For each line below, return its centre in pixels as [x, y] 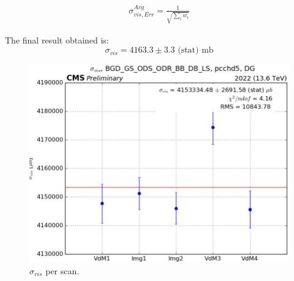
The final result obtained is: [57, 39]
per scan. [62, 270]
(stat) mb [196, 51]
